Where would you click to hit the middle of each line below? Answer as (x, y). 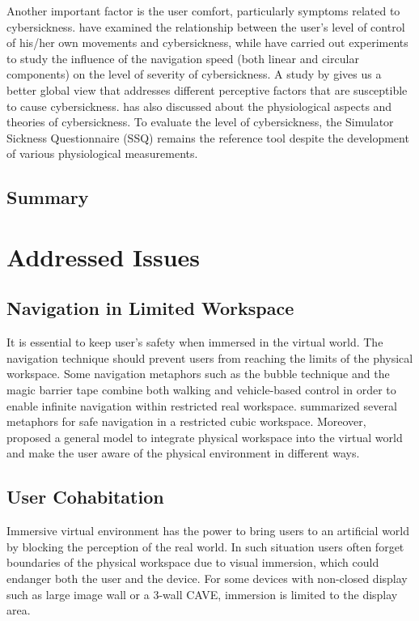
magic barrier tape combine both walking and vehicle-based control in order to (201, 390)
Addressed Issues (104, 256)
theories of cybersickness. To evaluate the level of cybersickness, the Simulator (200, 122)
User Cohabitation (85, 497)
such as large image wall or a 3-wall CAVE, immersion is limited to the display (202, 594)
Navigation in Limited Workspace (150, 308)
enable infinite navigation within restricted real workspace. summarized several (202, 405)
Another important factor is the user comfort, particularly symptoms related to (203, 11)
